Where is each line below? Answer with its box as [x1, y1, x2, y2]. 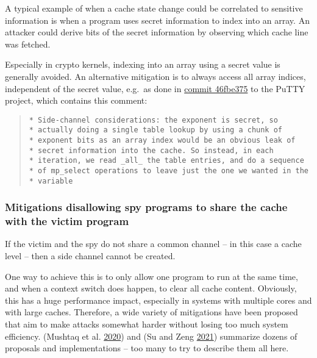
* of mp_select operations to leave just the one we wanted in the [29, 166, 308, 176]
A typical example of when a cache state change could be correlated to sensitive [5, 2, 303, 14]
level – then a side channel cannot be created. [5, 249, 176, 262]
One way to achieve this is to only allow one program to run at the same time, [5, 270, 298, 282]
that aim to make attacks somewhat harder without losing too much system [5, 318, 288, 331]
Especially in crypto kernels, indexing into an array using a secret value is [5, 58, 280, 71]
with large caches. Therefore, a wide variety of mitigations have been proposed [5, 306, 298, 318]
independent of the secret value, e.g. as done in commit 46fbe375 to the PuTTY [5, 82, 305, 95]
